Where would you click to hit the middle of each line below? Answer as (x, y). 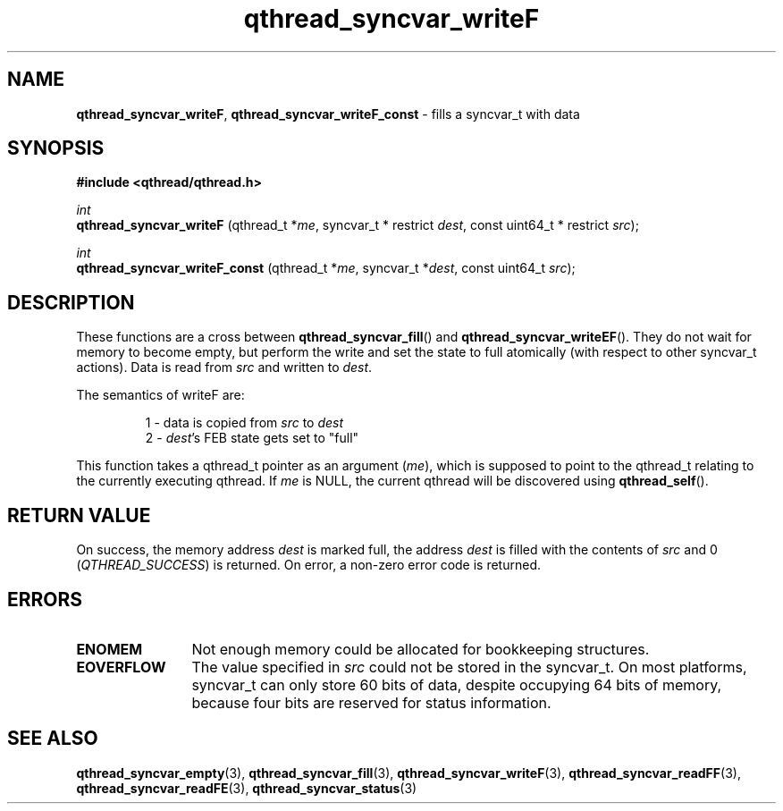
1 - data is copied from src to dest (244, 423)
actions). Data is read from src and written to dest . (224, 367)
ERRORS (45, 599)
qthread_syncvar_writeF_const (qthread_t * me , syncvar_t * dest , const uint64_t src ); (326, 268)
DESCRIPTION (71, 302)
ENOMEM (109, 649)
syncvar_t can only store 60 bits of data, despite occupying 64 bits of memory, (457, 684)
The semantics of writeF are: (160, 395)
